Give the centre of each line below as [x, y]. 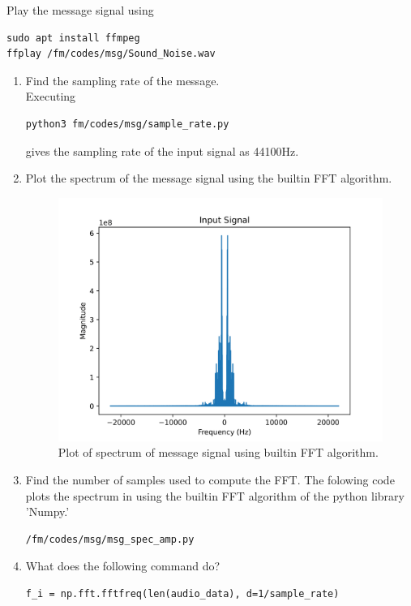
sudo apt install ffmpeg [73, 38]
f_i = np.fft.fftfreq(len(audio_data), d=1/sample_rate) [182, 594]
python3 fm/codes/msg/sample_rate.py [127, 124]
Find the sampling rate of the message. [122, 80]
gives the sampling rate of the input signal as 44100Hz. [162, 150]
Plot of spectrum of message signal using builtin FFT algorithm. [218, 452]
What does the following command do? [123, 566]
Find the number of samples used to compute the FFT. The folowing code [210, 480]
